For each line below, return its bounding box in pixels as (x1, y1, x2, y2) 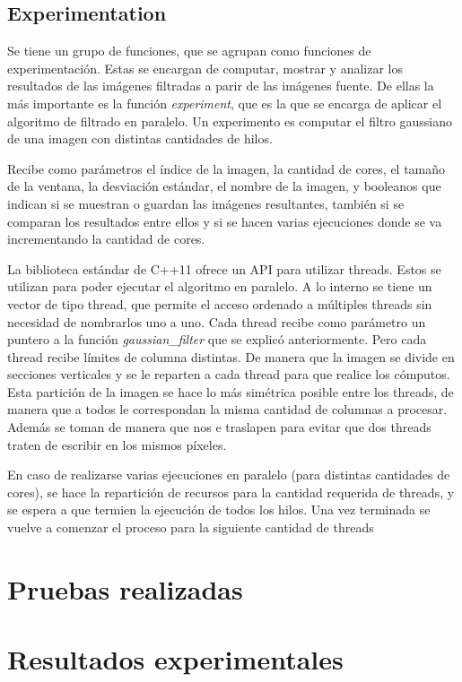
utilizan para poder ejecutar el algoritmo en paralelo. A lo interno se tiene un (7, 277, 432, 296)
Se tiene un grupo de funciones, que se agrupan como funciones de (7, 41, 371, 60)
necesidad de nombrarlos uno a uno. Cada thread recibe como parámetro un (7, 312, 426, 331)
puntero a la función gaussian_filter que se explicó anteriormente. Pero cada (7, 330, 427, 349)
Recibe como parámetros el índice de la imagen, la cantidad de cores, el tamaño (7, 159, 446, 177)
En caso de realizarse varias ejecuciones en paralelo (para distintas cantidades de (7, 465, 450, 484)
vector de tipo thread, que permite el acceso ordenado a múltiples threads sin (7, 294, 432, 313)
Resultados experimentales (7, 641, 344, 678)
